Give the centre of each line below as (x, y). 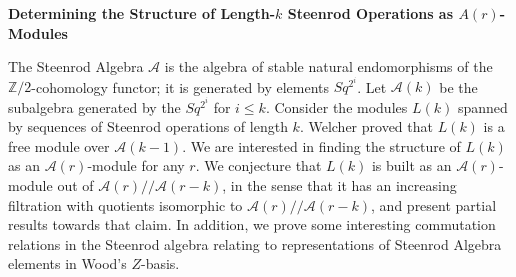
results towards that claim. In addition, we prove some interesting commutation (252, 224)
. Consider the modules (336, 106)
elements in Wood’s (67, 263)
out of (75, 185)
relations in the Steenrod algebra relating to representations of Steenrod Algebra (255, 243)
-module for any (136, 165)
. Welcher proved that (366, 126)
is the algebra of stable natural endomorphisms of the (328, 66)
